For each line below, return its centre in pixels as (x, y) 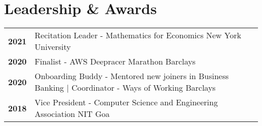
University (53, 47)
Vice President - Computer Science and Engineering (126, 102)
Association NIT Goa (72, 114)
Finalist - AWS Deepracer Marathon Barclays (115, 61)
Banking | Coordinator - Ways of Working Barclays (125, 88)
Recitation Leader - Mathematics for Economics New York (138, 35)
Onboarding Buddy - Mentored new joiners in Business (132, 76)
